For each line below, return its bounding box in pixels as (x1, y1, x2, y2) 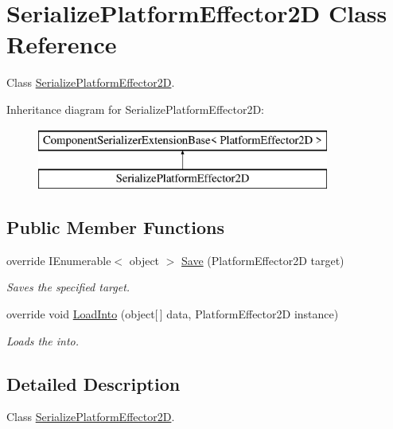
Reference (6, 28, 117, 60)
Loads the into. (6, 332, 80, 349)
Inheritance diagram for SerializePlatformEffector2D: (6, 100, 265, 117)
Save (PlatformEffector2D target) (181, 252, 344, 268)
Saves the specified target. (6, 279, 130, 295)
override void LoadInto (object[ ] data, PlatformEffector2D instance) (6, 306, 339, 322)
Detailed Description (6, 371, 181, 396)
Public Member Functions (6, 215, 224, 240)
